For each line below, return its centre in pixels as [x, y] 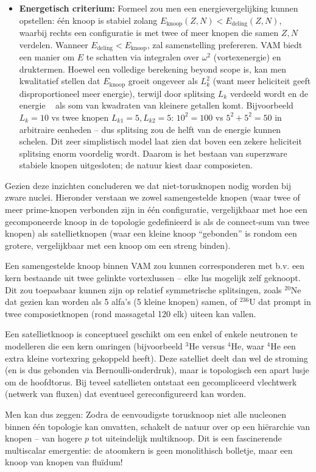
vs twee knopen [80, 117]
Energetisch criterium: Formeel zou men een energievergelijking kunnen [159, 8]
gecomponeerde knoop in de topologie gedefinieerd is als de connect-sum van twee [157, 221]
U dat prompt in [280, 302]
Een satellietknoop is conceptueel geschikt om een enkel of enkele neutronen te [151, 334]
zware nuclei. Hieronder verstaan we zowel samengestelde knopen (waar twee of [153, 197]
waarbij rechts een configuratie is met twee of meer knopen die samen [149, 33]
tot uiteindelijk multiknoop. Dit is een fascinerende [187, 438]
